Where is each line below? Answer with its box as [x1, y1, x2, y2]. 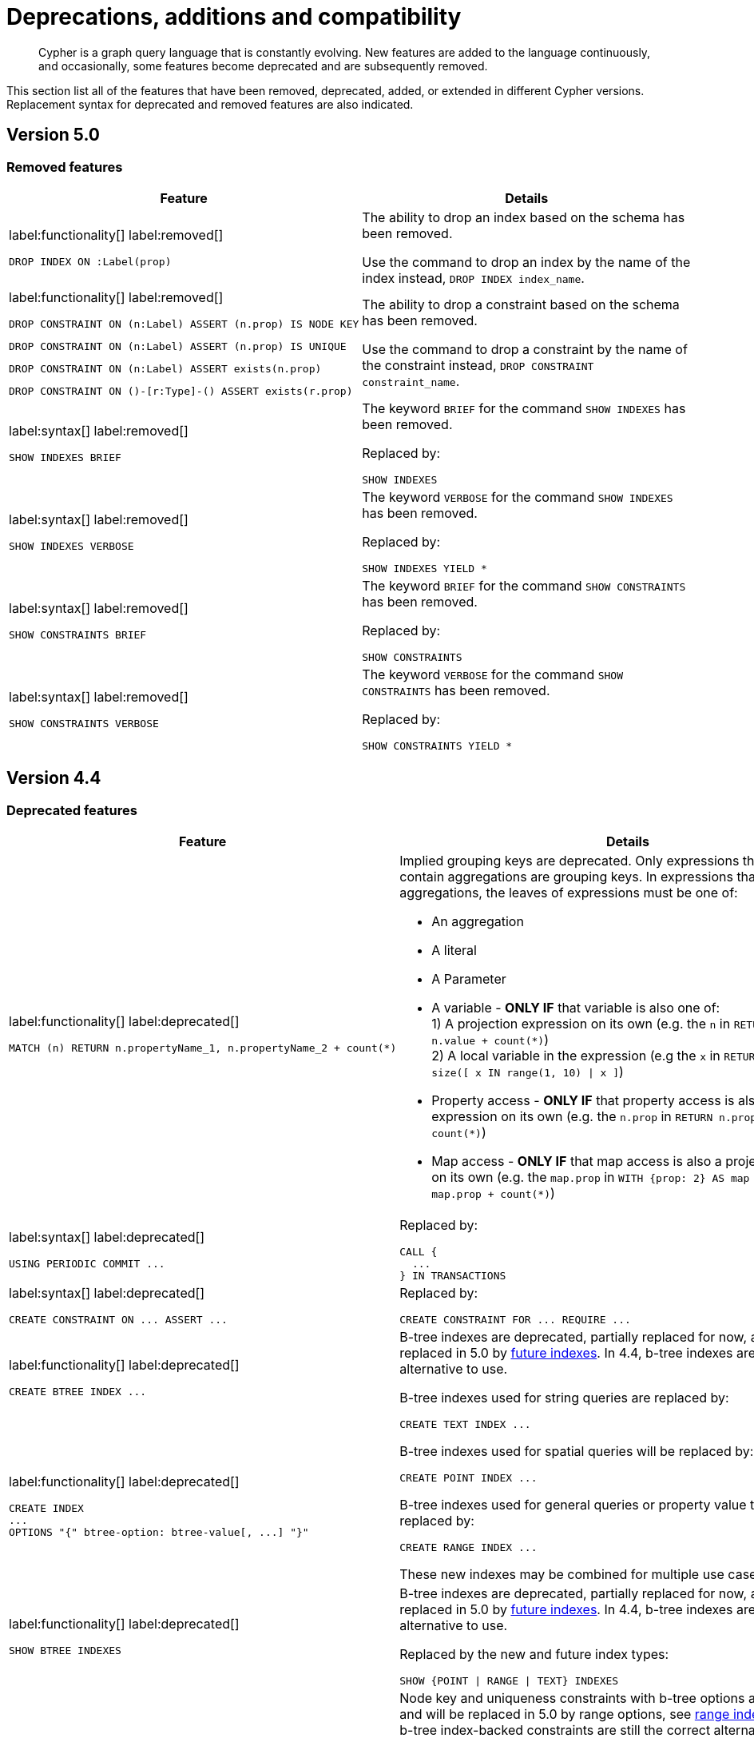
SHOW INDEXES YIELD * [362, 562, 487, 575]
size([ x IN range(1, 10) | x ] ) [431, 1064, 624, 1080]
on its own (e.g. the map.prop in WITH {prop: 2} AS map [431, 1169, 750, 1186]
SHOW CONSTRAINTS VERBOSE [9, 717, 159, 730]
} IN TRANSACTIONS [399, 1270, 506, 1283]
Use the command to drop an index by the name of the [362, 253, 691, 270]
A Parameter [431, 971, 506, 988]
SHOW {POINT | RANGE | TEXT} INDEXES [399, 1675, 619, 1688]
